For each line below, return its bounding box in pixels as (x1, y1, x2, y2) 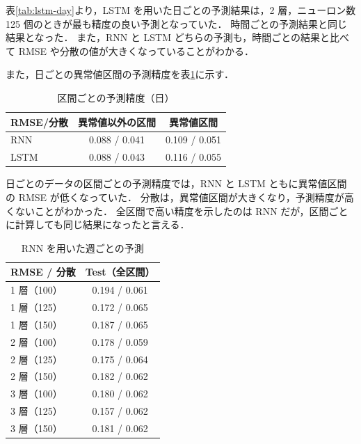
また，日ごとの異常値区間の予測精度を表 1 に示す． (6, 67, 234, 81)
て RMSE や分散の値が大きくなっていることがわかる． (6, 43, 255, 58)
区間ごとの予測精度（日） (57, 90, 175, 104)
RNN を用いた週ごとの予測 (21, 240, 144, 255)
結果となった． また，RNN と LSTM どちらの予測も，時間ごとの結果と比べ (6, 30, 350, 45)
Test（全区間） (85, 264, 155, 279)
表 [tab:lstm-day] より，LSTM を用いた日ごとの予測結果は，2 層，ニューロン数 (6, 3, 356, 17)
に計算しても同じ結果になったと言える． (6, 217, 190, 232)
